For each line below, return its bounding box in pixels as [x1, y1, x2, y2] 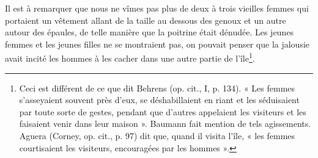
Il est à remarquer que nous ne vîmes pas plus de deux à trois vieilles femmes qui [5, 2, 309, 14]
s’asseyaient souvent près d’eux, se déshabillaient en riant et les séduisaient [19, 93, 300, 106]
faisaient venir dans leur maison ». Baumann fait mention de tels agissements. [19, 117, 311, 130]
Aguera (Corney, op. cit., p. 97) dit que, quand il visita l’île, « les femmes [19, 129, 295, 142]
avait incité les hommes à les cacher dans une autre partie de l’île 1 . [5, 50, 255, 65]
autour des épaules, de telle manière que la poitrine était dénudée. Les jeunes [5, 26, 294, 38]
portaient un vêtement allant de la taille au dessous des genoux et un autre [5, 13, 286, 26]
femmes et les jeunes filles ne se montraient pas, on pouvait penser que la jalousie [5, 37, 310, 50]
